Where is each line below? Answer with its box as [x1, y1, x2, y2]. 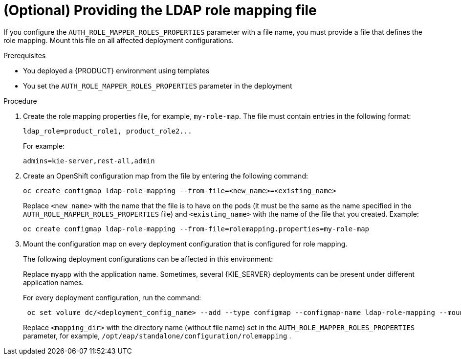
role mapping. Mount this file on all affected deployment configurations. [3, 36, 234, 45]
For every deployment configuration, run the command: [23, 293, 201, 302]
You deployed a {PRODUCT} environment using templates [23, 66, 210, 75]
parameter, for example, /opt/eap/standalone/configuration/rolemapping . [23, 331, 291, 340]
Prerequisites [3, 51, 46, 60]
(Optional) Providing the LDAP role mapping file [3, 2, 317, 19]
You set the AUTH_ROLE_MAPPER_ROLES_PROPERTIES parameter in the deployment [23, 81, 292, 90]
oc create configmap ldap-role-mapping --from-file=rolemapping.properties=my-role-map [23, 224, 370, 233]
